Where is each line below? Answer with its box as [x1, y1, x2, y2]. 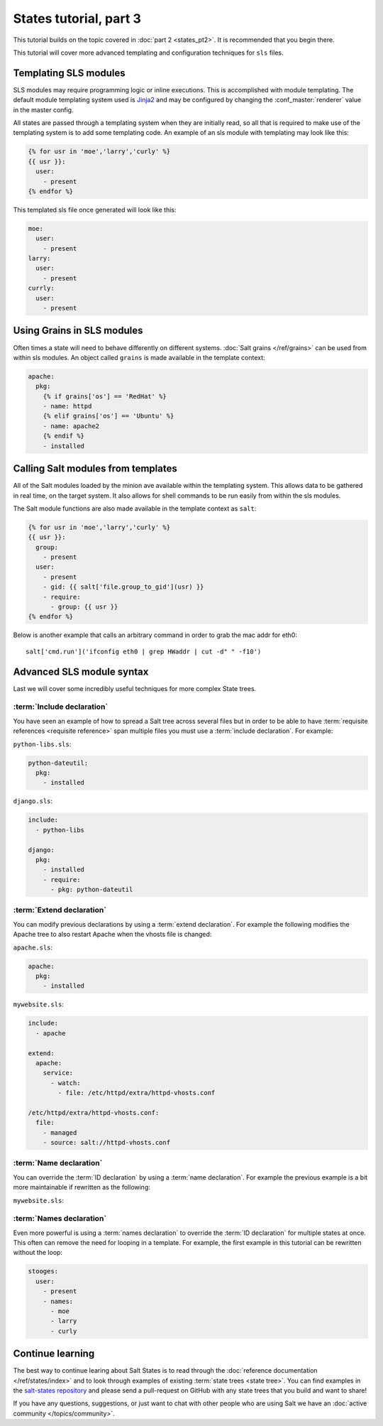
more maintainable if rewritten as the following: [13, 1183, 150, 1192]
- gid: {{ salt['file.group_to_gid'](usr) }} [43, 583, 204, 591]
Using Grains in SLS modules [13, 325, 143, 337]
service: [43, 1069, 74, 1077]
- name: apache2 [43, 422, 99, 430]
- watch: [50, 1079, 81, 1087]
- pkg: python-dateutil [50, 886, 133, 894]
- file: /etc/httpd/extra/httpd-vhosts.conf [57, 1089, 216, 1097]
